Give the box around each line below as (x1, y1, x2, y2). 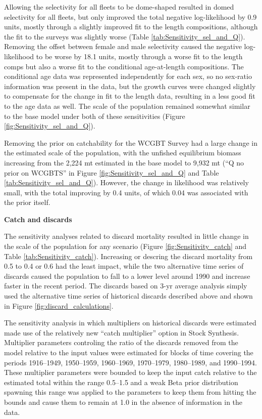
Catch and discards (4, 214, 72, 224)
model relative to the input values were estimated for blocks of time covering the (4, 347, 253, 357)
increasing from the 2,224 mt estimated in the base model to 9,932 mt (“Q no (4, 157, 244, 167)
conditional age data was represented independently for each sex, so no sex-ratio (4, 71, 252, 81)
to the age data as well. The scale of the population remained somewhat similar (4, 100, 250, 111)
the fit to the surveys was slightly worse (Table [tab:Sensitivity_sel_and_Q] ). (4, 31, 245, 41)
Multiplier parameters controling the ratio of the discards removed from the (4, 337, 238, 348)
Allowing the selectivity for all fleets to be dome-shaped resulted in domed (4, 2, 234, 12)
